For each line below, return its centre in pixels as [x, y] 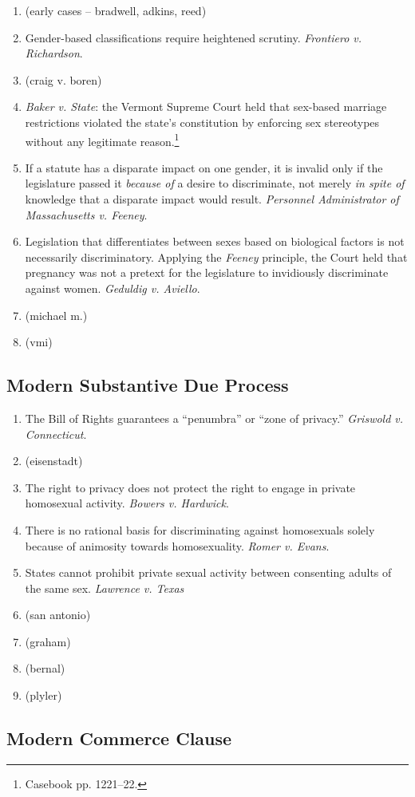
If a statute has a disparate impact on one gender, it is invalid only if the [204, 167]
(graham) [48, 641]
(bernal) [45, 668]
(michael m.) [56, 315]
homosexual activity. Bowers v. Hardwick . [127, 503]
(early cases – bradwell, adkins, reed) [116, 10]
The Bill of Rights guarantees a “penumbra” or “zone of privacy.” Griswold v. [214, 418]
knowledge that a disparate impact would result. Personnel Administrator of [212, 199]
